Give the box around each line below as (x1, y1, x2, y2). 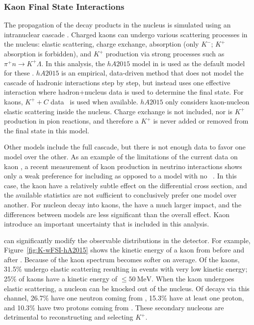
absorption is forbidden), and (4, 49, 92, 58)
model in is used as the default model (132, 58, 245, 68)
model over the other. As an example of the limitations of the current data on (4, 151, 238, 161)
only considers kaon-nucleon (165, 96, 250, 106)
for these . (4, 68, 34, 78)
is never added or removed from (153, 116, 249, 126)
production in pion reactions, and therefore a (4, 116, 139, 126)
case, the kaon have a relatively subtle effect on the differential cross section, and (4, 180, 247, 190)
